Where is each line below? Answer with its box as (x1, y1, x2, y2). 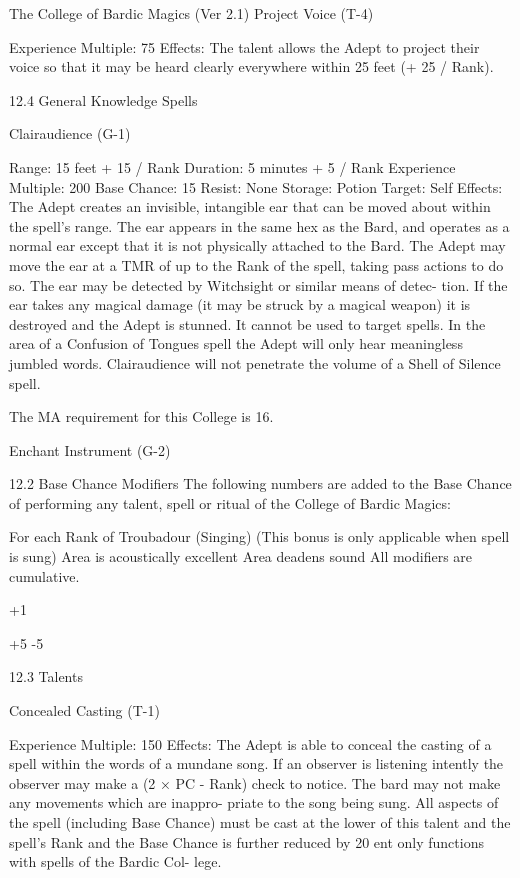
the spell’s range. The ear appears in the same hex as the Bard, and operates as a (9, 215, 510, 236)
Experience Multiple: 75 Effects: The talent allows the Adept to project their (9, 36, 480, 57)
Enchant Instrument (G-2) (9, 439, 171, 460)
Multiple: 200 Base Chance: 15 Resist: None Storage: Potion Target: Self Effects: (9, 176, 503, 197)
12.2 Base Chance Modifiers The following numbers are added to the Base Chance (9, 473, 512, 494)
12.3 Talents (9, 666, 83, 687)
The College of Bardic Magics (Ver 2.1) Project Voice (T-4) (9, 3, 374, 23)
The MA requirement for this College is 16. (9, 406, 274, 427)
